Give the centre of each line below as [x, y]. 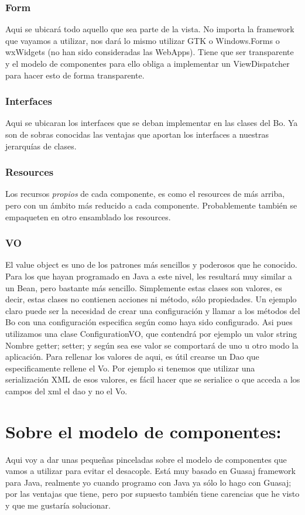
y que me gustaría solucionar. [58, 505]
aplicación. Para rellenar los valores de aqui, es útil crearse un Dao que [132, 357]
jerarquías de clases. [41, 146]
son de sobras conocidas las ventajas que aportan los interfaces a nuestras [137, 134]
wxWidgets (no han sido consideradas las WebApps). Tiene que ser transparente [150, 52]
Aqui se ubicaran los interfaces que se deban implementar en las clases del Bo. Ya [152, 123]
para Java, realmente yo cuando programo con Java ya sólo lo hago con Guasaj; [148, 482]
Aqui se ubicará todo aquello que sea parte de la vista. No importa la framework [150, 29]
